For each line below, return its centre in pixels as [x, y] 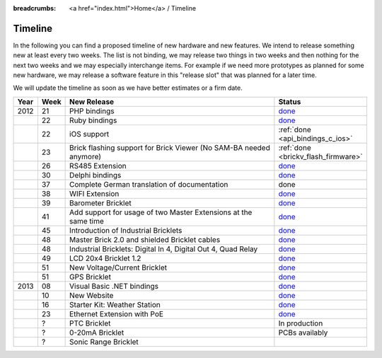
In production [301, 323]
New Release [92, 101]
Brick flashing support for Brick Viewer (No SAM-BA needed [170, 147]
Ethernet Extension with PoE [117, 313]
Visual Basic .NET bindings [114, 286]
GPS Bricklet [90, 277]
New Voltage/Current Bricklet [118, 267]
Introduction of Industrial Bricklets [126, 230]
